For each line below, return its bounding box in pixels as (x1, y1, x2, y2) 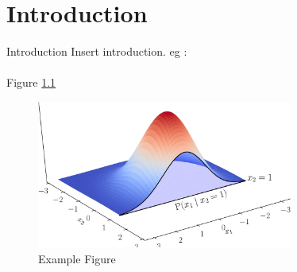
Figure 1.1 (6, 74, 56, 91)
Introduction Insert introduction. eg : (6, 43, 187, 60)
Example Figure (38, 250, 116, 266)
